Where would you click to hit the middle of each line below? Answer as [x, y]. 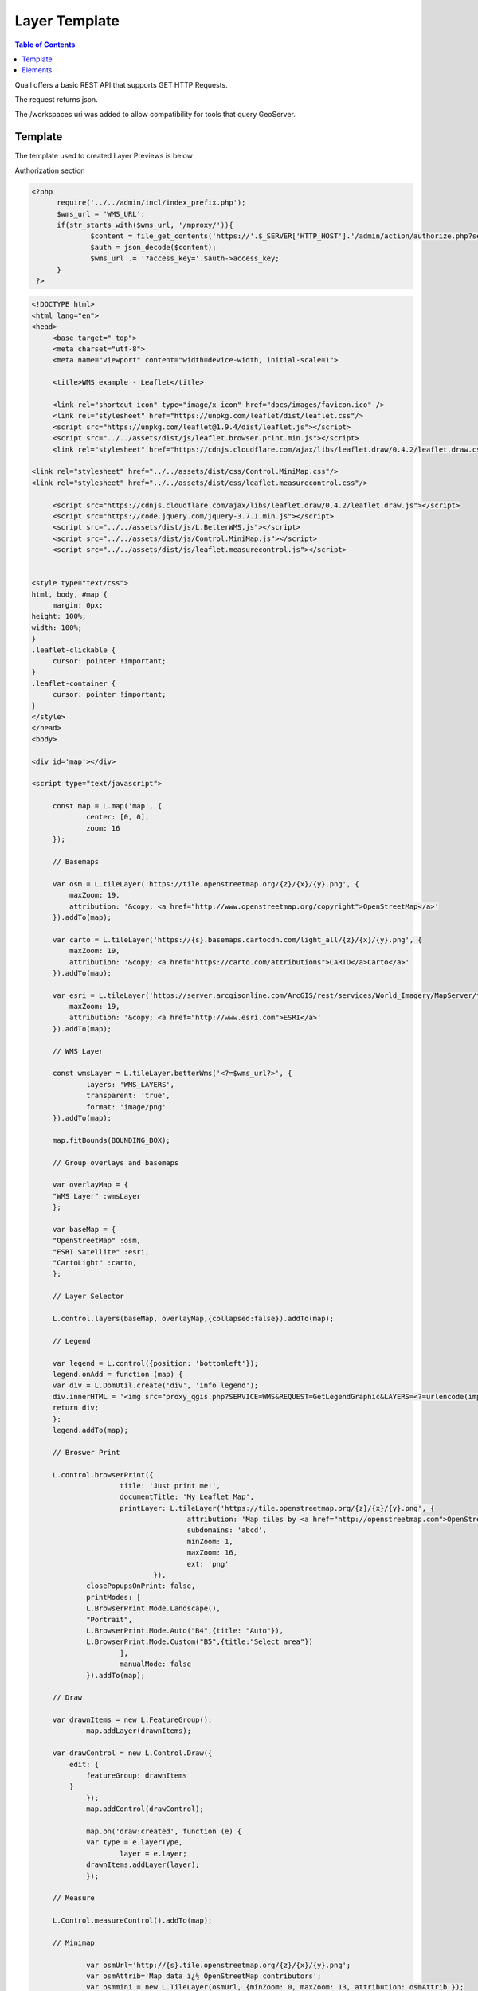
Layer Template [67, 21]
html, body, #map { [69, 594]
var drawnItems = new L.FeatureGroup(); [132, 1720]
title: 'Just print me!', [170, 1486]
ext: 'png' [208, 1564]
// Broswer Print [86, 1452]
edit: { [84, 1764]
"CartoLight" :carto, [94, 1263]
